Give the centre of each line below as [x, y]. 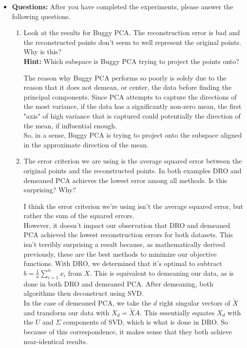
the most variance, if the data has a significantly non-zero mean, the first [133, 106]
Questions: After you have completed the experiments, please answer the [123, 6]
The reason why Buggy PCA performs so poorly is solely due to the [125, 77]
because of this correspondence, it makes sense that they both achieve [128, 332]
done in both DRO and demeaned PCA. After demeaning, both [118, 283]
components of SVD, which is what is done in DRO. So [146, 322]
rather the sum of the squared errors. [79, 215]
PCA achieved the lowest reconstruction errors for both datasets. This [128, 235]
